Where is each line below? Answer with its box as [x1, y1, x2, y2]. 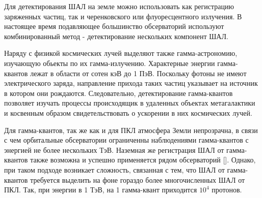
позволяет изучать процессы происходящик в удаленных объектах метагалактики [4, 97, 255, 108]
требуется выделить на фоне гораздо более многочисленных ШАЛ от [30, 174, 245, 185]
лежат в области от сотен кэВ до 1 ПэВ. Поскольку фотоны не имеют [30, 68, 247, 78]
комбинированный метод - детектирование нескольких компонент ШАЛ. [4, 30, 228, 41]
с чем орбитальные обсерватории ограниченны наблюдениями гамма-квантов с [4, 135, 249, 145]
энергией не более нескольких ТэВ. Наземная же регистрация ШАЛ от [4, 144, 224, 155]
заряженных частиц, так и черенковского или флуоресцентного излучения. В [4, 11, 242, 21]
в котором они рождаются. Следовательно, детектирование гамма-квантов [4, 87, 233, 98]
